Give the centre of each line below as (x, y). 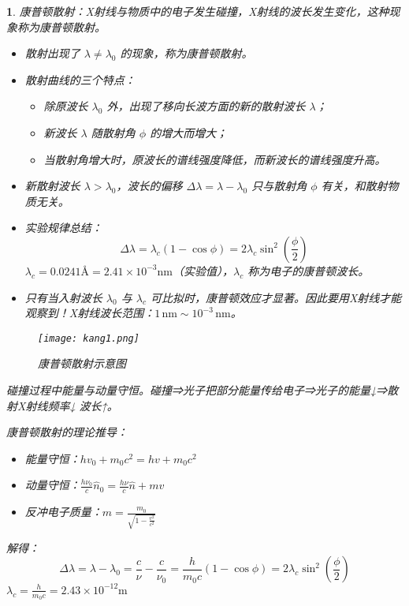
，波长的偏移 (149, 186)
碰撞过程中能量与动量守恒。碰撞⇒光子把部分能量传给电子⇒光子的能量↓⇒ (197, 389)
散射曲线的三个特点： (80, 79)
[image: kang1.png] (89, 338)
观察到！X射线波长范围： (90, 313)
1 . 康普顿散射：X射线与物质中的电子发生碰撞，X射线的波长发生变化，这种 (198, 11)
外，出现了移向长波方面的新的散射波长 (206, 106)
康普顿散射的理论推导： (67, 432)
